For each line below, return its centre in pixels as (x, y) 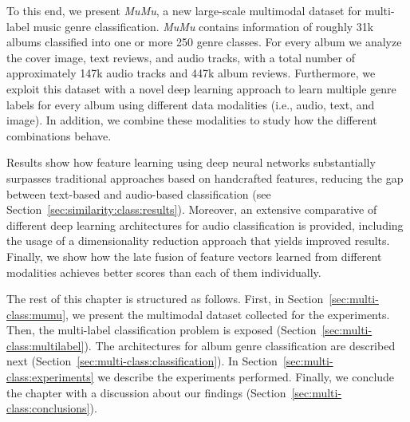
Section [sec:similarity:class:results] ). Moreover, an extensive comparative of (192, 209)
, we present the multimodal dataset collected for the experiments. (228, 314)
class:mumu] (36, 314)
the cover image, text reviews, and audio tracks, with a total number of (181, 57)
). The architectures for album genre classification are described (240, 345)
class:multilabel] (45, 345)
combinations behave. (59, 135)
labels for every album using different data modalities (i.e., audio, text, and (191, 104)
